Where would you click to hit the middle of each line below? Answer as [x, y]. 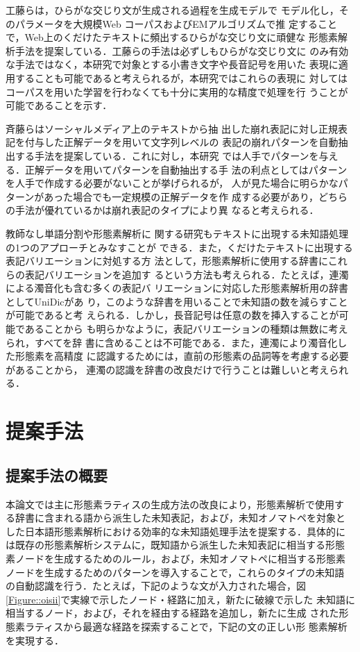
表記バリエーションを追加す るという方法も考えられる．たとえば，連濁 [187, 274]
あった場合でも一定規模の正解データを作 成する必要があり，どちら [196, 196]
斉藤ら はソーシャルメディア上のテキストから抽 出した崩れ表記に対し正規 [172, 128]
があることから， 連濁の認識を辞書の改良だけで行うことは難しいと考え [168, 369]
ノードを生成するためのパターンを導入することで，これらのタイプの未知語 [175, 572]
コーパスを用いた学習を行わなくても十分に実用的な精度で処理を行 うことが [177, 91]
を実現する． [35, 640]
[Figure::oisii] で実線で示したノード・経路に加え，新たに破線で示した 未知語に [180, 599]
